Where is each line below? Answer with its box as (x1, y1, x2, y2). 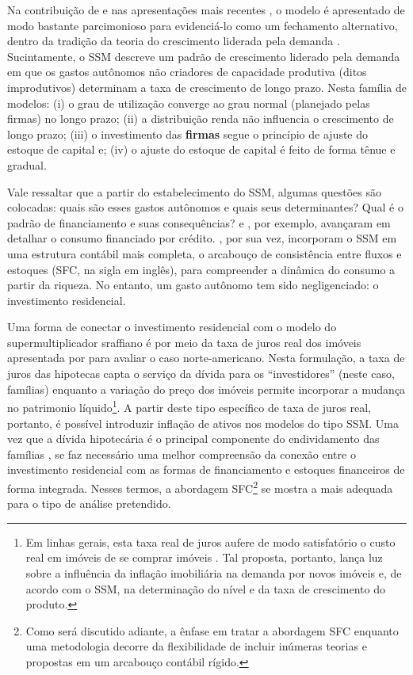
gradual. (7, 156, 47, 173)
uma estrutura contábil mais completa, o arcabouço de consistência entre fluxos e (7, 245, 402, 261)
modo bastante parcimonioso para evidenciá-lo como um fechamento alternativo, (7, 17, 398, 33)
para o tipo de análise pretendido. (7, 495, 171, 512)
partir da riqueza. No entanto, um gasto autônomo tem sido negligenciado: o (7, 276, 379, 293)
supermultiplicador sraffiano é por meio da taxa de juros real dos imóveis (7, 334, 361, 350)
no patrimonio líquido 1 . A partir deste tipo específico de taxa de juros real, (7, 397, 371, 415)
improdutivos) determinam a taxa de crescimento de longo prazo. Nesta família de (7, 78, 407, 95)
